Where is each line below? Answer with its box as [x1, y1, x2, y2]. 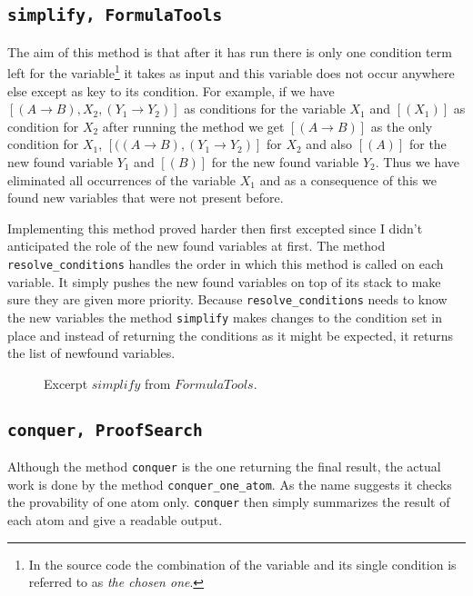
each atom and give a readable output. [7, 511, 223, 530]
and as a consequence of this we [259, 170, 437, 189]
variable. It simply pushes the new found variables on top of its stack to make [7, 272, 441, 291]
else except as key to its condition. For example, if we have [7, 81, 335, 100]
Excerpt [44, 373, 88, 392]
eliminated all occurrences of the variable [7, 170, 236, 189]
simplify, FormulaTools [7, 5, 223, 25]
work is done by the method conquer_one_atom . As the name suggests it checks [7, 474, 452, 493]
